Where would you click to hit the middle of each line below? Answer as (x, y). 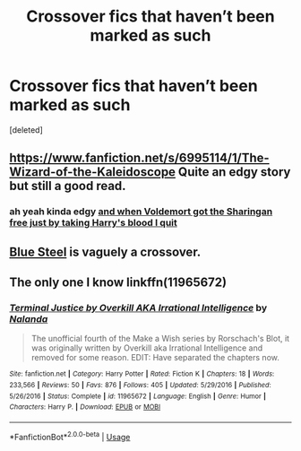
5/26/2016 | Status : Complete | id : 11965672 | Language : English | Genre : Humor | (138, 396)
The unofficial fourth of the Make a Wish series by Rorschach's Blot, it (160, 339)
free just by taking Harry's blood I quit (93, 223)
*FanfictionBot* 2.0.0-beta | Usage (70, 436)
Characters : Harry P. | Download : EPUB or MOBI (85, 407)
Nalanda (29, 318)
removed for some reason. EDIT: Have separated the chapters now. (155, 358)
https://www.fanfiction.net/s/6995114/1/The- (140, 158)
